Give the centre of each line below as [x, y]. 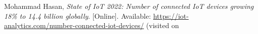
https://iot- [171, 16]
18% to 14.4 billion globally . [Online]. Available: [78, 16]
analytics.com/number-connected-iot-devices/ [74, 25]
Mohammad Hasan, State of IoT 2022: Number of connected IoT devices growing [129, 6]
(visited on [163, 25]
